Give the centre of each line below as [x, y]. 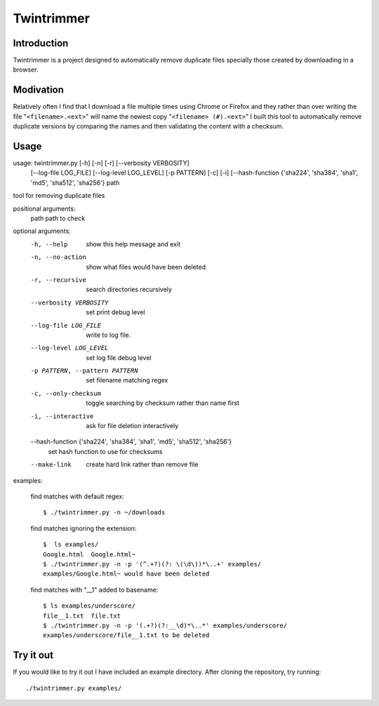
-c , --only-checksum [66, 393]
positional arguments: [44, 208]
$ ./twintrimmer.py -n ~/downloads [104, 513]
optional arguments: [42, 231]
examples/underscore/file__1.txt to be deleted [126, 635]
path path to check [58, 218]
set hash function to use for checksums [105, 451]
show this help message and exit [133, 244]
